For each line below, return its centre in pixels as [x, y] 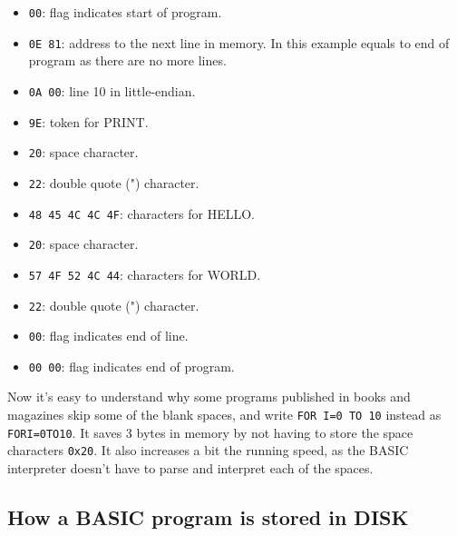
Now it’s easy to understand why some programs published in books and [209, 397]
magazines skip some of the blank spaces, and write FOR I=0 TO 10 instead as [224, 415]
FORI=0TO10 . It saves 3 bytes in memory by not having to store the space [210, 432]
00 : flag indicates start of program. [125, 12]
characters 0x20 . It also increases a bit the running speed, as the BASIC [208, 450]
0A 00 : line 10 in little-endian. [112, 90]
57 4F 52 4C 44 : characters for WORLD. [145, 274]
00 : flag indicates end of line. [108, 336]
